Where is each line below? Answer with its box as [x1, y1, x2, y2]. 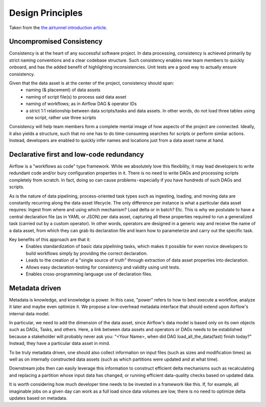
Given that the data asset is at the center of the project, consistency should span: [9, 80, 174, 86]
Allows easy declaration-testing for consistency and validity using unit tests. [26, 264, 181, 270]
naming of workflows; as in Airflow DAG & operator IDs [26, 101, 137, 107]
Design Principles [9, 7, 83, 18]
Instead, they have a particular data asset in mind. [9, 340, 110, 346]
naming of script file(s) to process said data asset [26, 94, 127, 100]
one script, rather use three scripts [26, 114, 96, 120]
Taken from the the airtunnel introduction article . [9, 25, 107, 31]
